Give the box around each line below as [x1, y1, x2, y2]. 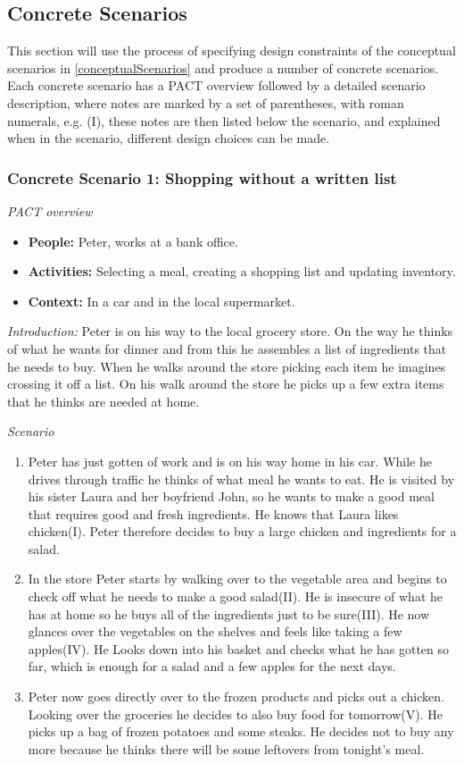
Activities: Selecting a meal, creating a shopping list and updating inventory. [28, 262, 456, 281]
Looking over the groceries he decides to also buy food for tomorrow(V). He [28, 704, 443, 723]
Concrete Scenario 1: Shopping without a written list [7, 166, 397, 189]
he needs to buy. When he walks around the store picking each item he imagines [7, 357, 446, 375]
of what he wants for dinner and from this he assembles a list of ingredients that [7, 339, 447, 357]
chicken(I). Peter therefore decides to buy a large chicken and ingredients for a [28, 522, 457, 541]
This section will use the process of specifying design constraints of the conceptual [7, 41, 456, 60]
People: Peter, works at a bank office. [28, 231, 238, 250]
